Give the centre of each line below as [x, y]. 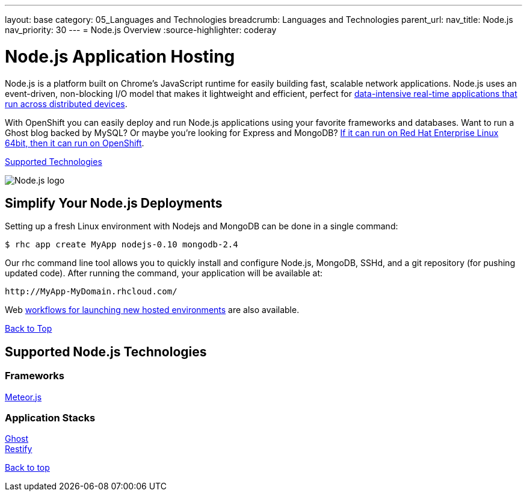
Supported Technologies [54, 161]
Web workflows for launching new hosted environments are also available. [152, 310]
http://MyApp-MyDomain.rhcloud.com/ [91, 292]
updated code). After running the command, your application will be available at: [164, 273]
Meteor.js [23, 397]
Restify [19, 449]
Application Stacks [50, 417]
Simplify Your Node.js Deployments [114, 203]
